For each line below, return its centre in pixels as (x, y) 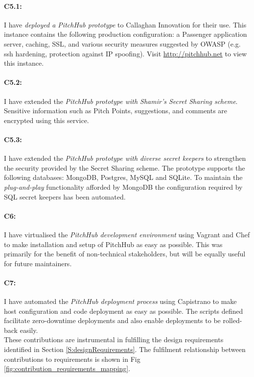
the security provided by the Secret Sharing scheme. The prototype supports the (125, 167)
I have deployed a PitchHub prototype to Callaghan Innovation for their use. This (125, 24)
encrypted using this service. (46, 120)
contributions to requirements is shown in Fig (72, 359)
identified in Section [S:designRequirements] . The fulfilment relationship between (125, 349)
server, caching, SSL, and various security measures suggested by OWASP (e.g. (122, 43)
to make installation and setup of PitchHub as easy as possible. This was (113, 244)
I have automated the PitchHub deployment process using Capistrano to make (120, 301)
